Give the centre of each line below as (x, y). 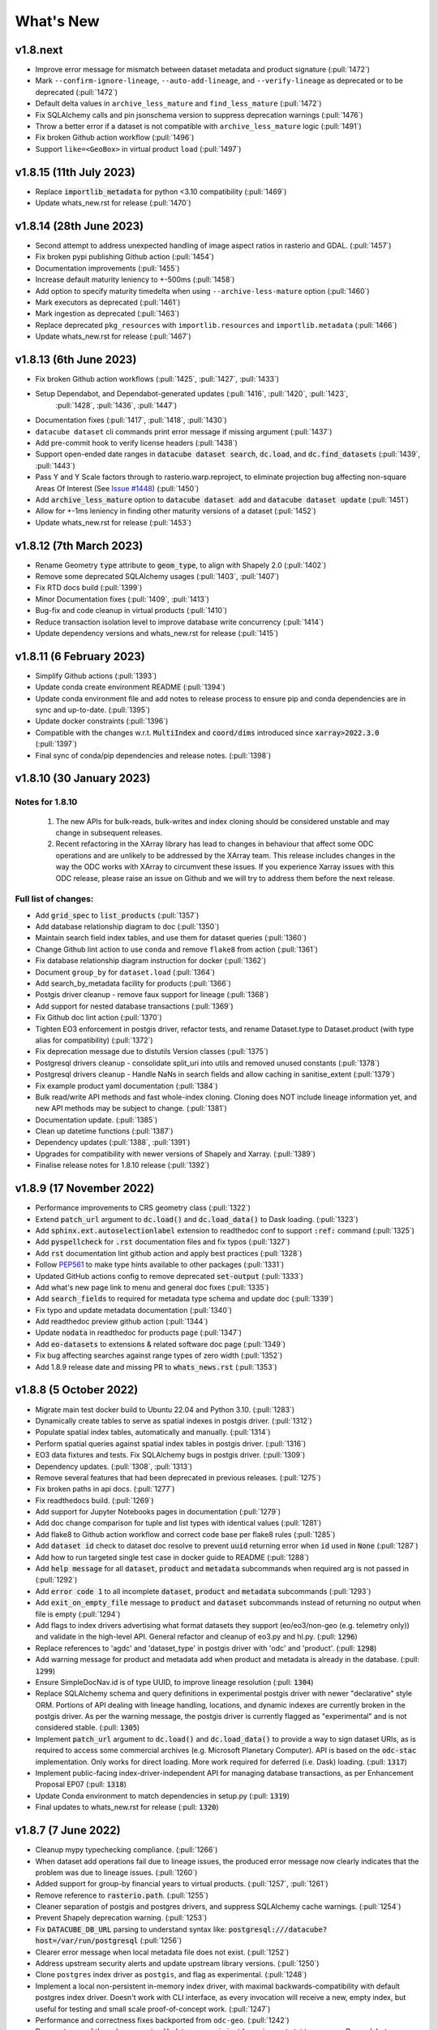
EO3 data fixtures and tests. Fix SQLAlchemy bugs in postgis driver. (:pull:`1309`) (170, 1455)
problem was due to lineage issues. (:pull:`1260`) (116, 1872)
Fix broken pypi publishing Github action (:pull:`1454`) (125, 257)
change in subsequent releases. (109, 832)
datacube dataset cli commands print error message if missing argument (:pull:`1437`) (184, 431)
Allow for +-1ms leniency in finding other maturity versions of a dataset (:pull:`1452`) (176, 511)
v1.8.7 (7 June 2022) (68, 1831)
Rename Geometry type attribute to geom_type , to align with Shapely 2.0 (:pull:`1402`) (181, 565)
